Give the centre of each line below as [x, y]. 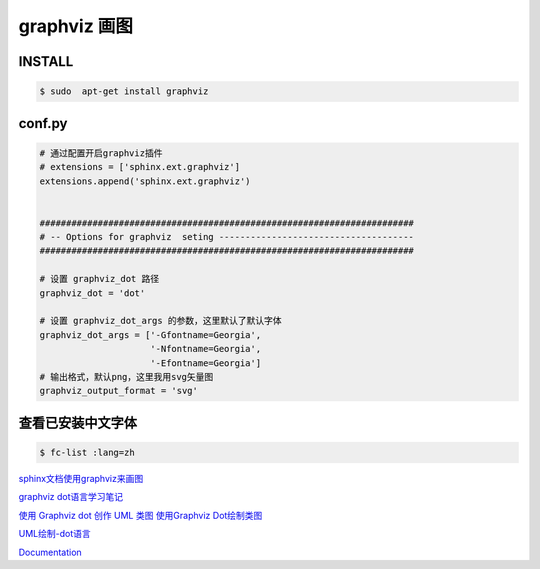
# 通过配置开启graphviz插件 [101, 153]
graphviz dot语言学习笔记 [71, 497]
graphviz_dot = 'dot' [92, 293]
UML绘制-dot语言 [54, 534]
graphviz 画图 [76, 26]
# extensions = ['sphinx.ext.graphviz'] [139, 167]
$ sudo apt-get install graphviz [124, 91]
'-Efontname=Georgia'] [206, 363]
